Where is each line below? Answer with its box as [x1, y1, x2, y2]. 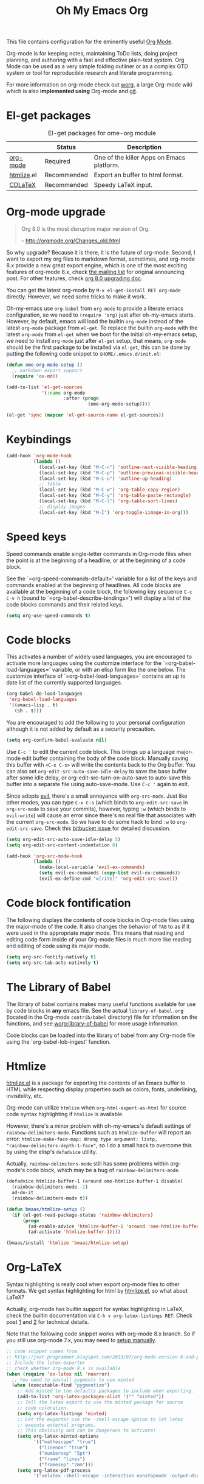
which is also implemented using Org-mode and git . [6, 88, 138, 95]
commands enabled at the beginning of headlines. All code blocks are [6, 581, 181, 588]
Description [127, 143, 162, 152]
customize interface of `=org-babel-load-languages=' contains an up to [6, 672, 186, 680]
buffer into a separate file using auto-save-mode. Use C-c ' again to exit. [6, 780, 189, 787]
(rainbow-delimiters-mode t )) [12, 1195, 88, 1201]
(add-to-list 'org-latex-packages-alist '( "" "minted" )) [17, 1394, 165, 1400]
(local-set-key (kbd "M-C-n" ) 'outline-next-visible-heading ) [38, 464, 200, 470]
